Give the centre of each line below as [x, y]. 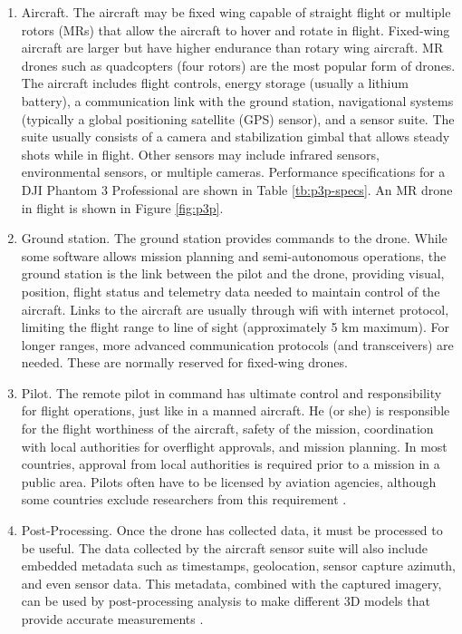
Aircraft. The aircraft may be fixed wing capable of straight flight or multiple [236, 12]
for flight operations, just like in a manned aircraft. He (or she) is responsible [236, 410]
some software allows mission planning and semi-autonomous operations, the [234, 255]
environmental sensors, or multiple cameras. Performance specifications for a [233, 172]
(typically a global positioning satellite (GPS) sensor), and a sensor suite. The [238, 118]
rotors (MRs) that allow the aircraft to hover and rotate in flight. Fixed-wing [236, 29]
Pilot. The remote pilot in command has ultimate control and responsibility [231, 392]
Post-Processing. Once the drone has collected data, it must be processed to [232, 530]
